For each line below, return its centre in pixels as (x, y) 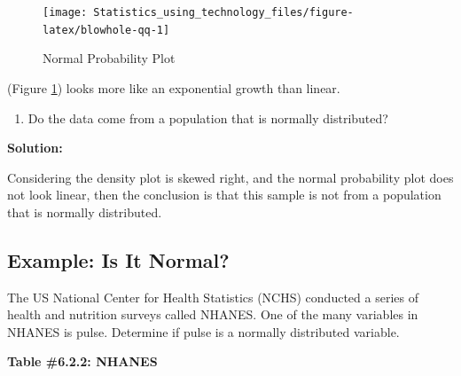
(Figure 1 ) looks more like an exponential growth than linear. (174, 87)
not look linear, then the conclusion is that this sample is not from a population (224, 195)
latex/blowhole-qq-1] (106, 30)
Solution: (35, 148)
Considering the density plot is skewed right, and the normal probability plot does (230, 177)
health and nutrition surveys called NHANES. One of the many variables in (213, 314)
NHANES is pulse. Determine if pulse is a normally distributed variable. (203, 331)
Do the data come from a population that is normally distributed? (208, 117)
